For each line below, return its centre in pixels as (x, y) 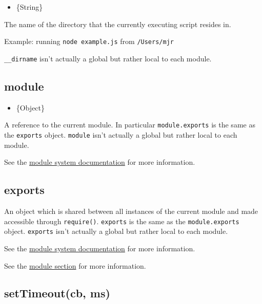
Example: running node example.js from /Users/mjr (89, 41)
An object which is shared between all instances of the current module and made (131, 211)
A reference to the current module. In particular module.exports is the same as (130, 125)
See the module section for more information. (75, 265)
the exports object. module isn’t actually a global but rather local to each (121, 134)
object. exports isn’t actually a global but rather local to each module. (116, 231)
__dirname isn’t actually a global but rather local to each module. (108, 58)
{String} (29, 7)
